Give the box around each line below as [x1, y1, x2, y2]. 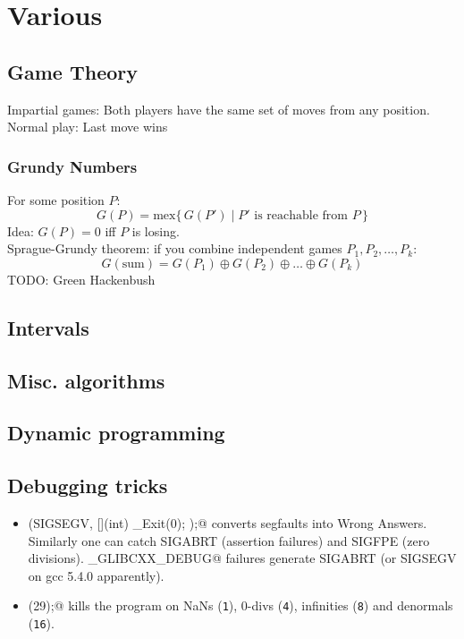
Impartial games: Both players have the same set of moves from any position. [7, 99, 430, 118]
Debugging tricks [7, 472, 168, 499]
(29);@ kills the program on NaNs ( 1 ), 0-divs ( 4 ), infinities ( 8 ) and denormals [28, 596, 453, 615]
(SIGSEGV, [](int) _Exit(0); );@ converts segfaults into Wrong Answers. [28, 513, 427, 532]
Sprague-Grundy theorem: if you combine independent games [7, 239, 342, 258]
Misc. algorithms [7, 366, 165, 394]
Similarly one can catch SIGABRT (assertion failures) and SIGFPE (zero [28, 531, 430, 550]
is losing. [131, 221, 180, 240]
